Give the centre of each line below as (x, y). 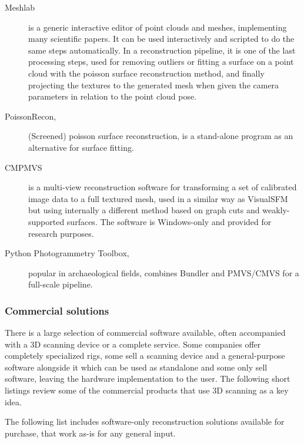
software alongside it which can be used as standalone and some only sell (136, 367)
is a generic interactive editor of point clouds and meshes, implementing (158, 27)
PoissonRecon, (31, 116)
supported (46, 221)
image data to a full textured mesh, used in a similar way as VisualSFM (158, 198)
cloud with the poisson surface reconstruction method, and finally (146, 73)
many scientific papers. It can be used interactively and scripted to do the (161, 39)
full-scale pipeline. (61, 284)
